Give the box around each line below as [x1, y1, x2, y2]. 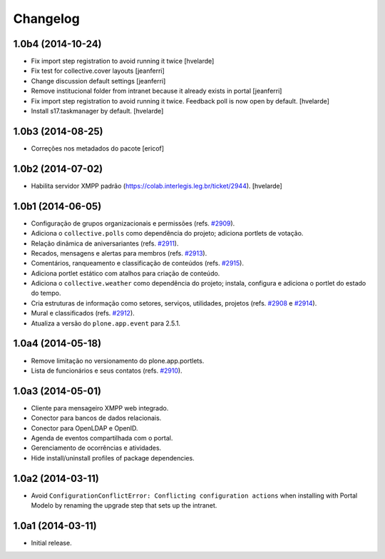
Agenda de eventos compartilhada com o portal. [31, 434, 173, 443]
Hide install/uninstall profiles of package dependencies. [31, 453, 195, 462]
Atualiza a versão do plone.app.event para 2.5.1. [31, 318, 181, 328]
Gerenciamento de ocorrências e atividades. [31, 443, 162, 453]
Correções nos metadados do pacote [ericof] [31, 143, 164, 153]
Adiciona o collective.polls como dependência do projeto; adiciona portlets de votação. [31, 229, 304, 238]
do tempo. [31, 289, 61, 298]
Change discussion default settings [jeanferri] [31, 76, 166, 85]
